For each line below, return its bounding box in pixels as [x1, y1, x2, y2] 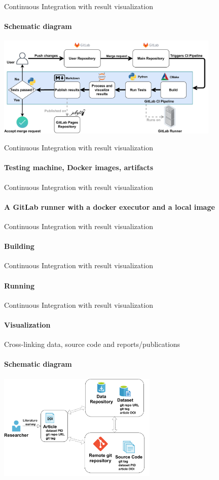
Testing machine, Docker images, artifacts [4, 162, 154, 173]
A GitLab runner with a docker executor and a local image [4, 201, 215, 212]
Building [4, 241, 34, 251]
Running [4, 280, 34, 291]
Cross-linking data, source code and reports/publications [4, 339, 180, 349]
